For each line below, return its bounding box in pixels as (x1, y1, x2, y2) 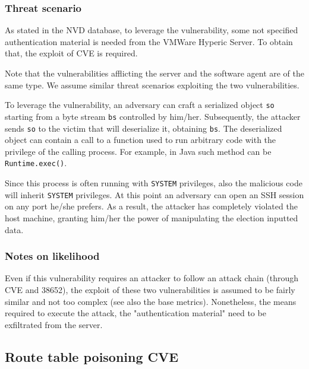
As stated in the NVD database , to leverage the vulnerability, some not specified (5, 24, 298, 36)
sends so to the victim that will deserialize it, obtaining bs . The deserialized (5, 122, 282, 134)
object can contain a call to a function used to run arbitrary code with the (5, 133, 276, 146)
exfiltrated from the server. (5, 318, 103, 330)
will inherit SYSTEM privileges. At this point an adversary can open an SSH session (5, 188, 304, 201)
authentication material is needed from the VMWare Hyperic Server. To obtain (5, 35, 293, 47)
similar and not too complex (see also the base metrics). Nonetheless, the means (5, 295, 297, 307)
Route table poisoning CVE (5, 347, 179, 365)
